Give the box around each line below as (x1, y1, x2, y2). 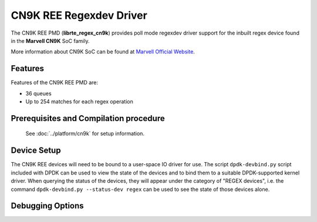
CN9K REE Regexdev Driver (11, 9, 148, 22)
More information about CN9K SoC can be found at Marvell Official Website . (11, 48, 195, 55)
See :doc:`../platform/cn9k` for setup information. (25, 130, 145, 137)
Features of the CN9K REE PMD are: (11, 79, 99, 86)
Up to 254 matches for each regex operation (25, 98, 133, 105)
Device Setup (11, 146, 61, 156)
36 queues (25, 90, 52, 97)
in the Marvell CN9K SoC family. (11, 37, 90, 44)
